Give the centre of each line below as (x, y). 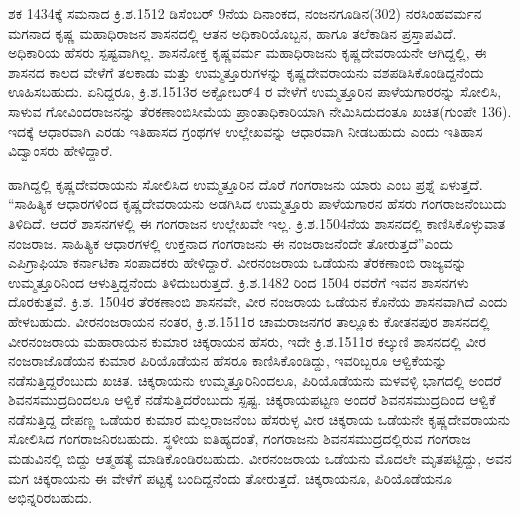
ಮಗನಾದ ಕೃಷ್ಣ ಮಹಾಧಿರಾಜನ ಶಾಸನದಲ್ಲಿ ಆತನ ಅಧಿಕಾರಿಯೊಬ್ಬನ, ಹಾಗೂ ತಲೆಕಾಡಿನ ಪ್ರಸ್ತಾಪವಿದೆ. (232, 32)
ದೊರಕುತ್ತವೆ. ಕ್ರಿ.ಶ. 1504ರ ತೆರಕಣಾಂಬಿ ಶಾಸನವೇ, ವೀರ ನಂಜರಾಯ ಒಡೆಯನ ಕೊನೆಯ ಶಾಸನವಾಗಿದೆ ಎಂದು (258, 301)
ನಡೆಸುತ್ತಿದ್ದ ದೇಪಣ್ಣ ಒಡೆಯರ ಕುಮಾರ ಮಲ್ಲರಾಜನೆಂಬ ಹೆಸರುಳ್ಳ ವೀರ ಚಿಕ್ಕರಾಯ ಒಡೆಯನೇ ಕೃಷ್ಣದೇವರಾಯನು (259, 418)
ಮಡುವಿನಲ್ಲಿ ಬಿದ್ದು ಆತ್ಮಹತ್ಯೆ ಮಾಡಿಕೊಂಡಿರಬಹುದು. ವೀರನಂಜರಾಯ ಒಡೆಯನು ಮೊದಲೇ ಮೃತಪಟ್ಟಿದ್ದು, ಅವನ (260, 458)
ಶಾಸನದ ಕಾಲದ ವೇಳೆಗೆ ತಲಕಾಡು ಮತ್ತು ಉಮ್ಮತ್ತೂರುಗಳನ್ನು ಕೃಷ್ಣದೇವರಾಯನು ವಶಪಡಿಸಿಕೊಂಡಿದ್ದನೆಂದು (246, 71)
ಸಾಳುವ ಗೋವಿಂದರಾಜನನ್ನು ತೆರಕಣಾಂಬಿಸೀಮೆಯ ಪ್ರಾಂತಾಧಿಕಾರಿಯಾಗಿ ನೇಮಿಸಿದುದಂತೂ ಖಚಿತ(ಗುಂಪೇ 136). (260, 110)
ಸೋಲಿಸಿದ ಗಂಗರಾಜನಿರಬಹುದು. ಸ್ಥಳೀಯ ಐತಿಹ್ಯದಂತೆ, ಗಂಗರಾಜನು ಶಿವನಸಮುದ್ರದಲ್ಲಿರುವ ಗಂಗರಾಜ (239, 438)
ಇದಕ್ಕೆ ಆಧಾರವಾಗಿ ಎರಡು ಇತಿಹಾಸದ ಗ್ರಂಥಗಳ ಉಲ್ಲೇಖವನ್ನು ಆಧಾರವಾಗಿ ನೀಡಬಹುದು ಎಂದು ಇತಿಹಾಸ (245, 130)
